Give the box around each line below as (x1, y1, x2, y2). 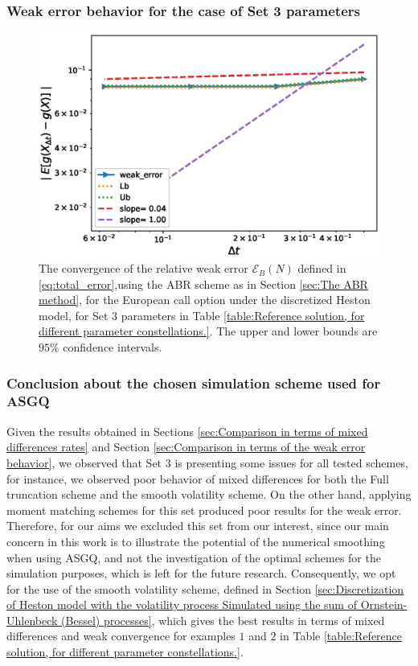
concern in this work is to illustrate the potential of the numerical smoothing (6, 532, 385, 549)
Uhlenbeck (6, 611, 58, 628)
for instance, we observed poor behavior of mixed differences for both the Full (6, 470, 389, 487)
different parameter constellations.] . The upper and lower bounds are (39, 323, 378, 339)
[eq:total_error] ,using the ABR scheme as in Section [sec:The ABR (39, 275, 368, 292)
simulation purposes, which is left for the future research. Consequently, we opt (6, 565, 396, 582)
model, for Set (39, 306, 109, 323)
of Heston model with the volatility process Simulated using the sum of (6, 596, 357, 613)
